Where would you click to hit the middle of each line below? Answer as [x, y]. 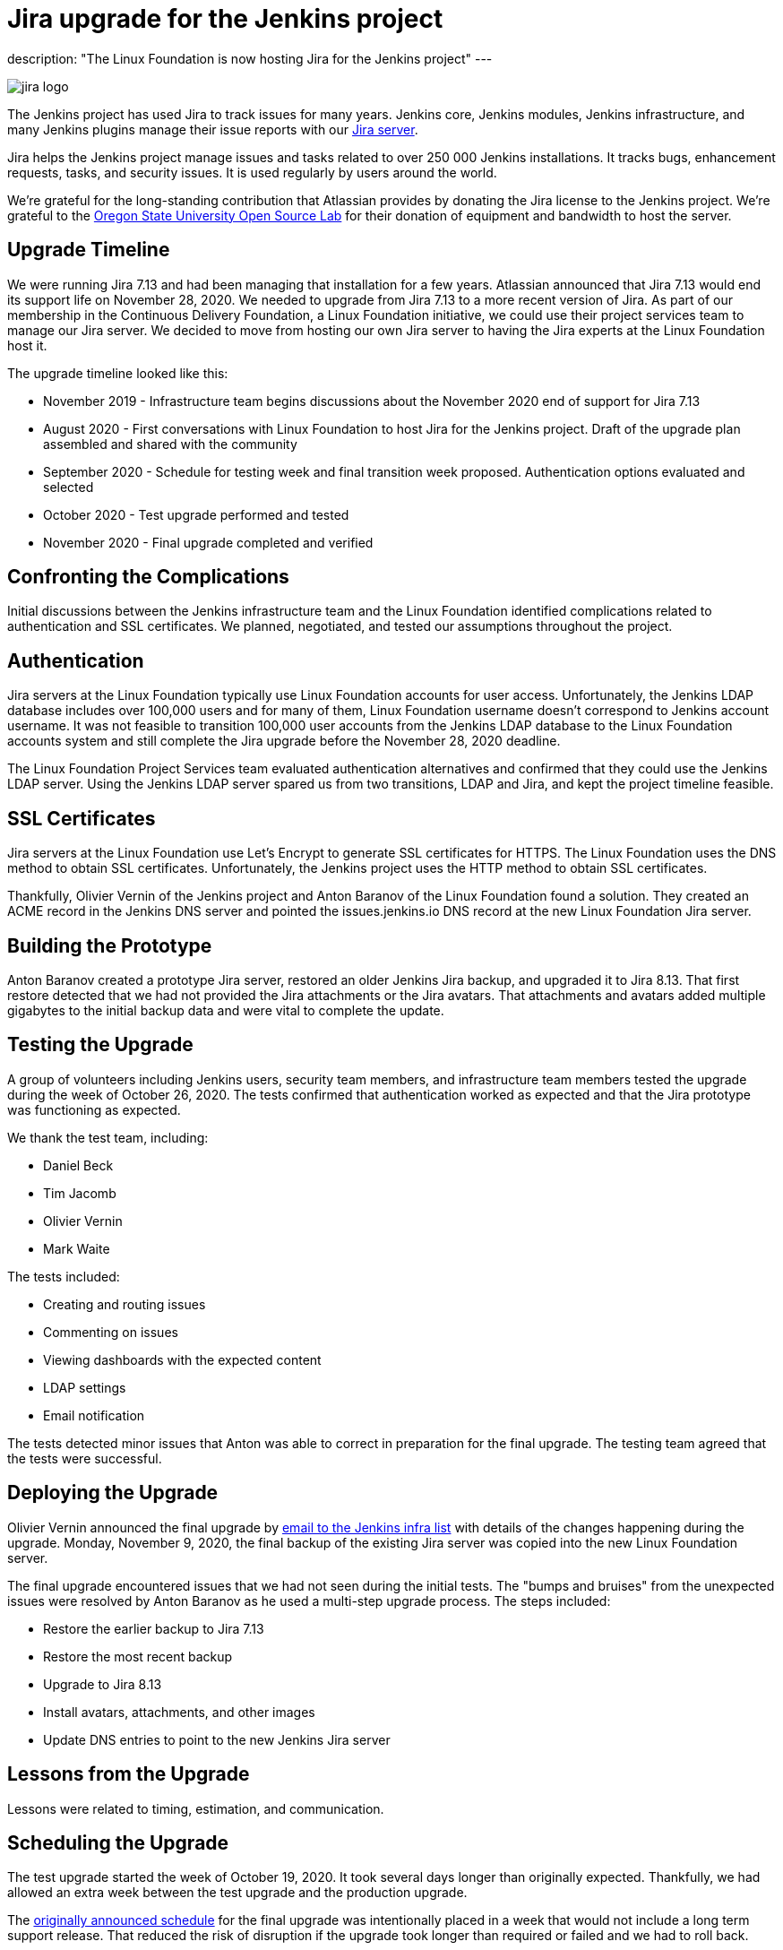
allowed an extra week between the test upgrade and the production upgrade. [237, 1893]
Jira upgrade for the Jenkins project [225, 19]
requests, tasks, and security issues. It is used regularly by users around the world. [252, 172]
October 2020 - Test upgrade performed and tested [196, 514]
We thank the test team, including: [108, 1137]
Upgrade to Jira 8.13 [103, 1684]
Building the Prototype [110, 945]
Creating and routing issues [125, 1304]
